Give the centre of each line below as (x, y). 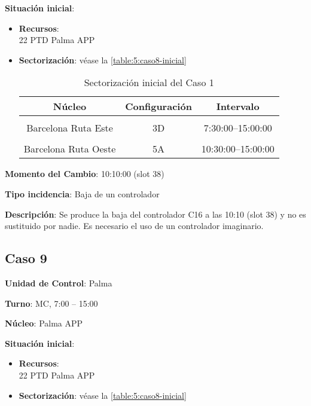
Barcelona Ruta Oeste (70, 149)
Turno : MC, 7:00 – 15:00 (51, 303)
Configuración (158, 106)
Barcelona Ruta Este (70, 128)
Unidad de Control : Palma (59, 283)
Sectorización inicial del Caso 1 (149, 83)
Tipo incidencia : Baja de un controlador (82, 193)
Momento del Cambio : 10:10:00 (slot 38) (85, 174)
